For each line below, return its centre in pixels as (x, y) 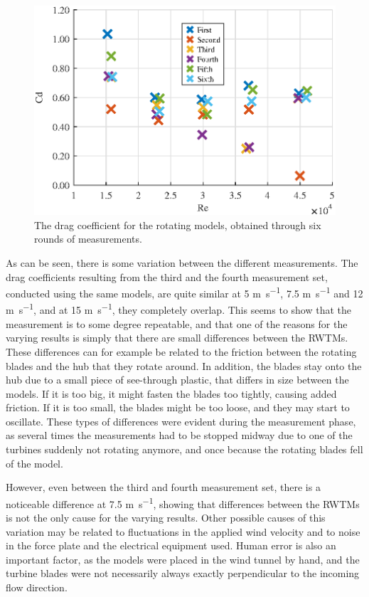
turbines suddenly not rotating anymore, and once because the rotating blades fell (184, 449)
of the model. (34, 463)
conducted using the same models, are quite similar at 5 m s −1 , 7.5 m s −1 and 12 (184, 292)
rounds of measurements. (88, 239)
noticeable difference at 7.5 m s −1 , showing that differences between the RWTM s (183, 502)
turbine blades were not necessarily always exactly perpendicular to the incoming (183, 573)
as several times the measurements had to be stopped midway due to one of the (179, 435)
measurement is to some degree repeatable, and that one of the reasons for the (177, 323)
